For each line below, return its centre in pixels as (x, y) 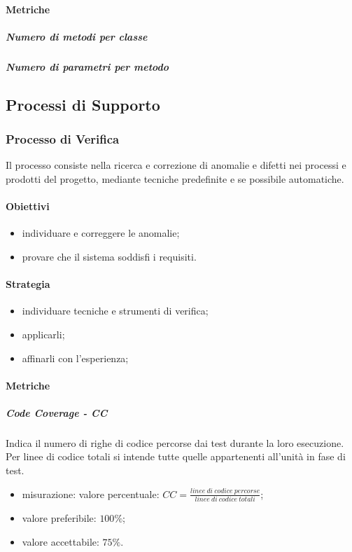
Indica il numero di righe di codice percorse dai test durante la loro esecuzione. (175, 442)
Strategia (28, 284)
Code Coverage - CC (57, 412)
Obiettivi (28, 206)
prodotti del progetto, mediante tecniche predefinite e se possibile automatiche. (175, 178)
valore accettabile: (61, 541)
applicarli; (43, 334)
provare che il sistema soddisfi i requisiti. (109, 256)
